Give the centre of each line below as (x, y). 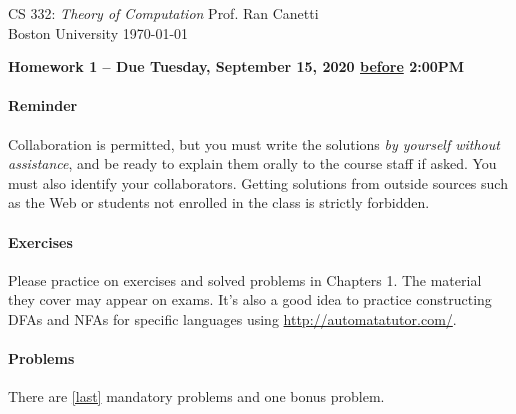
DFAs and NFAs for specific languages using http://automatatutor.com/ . (232, 318)
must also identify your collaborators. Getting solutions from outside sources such (258, 182)
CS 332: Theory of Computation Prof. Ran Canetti (163, 13)
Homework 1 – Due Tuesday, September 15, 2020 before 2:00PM (236, 66)
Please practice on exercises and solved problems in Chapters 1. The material (245, 279)
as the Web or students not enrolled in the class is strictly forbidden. (219, 202)
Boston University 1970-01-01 (98, 32)
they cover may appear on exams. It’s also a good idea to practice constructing (250, 299)
